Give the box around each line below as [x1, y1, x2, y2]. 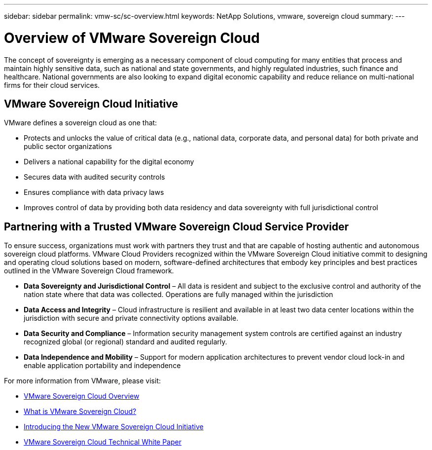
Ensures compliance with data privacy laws [24, 188, 164, 197]
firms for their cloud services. [4, 80, 100, 89]
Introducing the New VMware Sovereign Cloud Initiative [24, 422, 204, 431]
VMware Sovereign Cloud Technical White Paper [24, 438, 181, 447]
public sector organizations [24, 142, 112, 151]
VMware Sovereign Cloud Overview [24, 392, 140, 401]
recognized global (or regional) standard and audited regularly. [24, 337, 227, 346]
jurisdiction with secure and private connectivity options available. [24, 314, 239, 323]
